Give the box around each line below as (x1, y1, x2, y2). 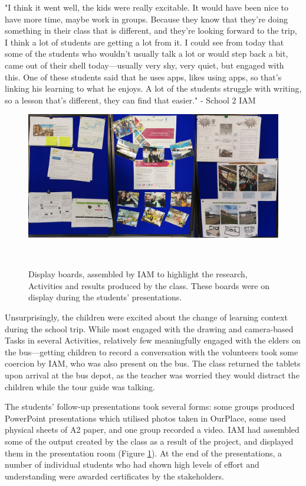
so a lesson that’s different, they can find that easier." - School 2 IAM (5, 93, 256, 106)
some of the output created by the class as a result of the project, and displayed (5, 435, 294, 447)
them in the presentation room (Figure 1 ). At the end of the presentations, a (5, 446, 282, 459)
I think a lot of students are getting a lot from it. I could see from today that (5, 35, 284, 48)
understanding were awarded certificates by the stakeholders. (5, 469, 224, 482)
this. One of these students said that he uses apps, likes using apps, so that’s (5, 70, 282, 83)
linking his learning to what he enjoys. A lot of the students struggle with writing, (5, 82, 302, 95)
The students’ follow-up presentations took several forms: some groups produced (5, 400, 295, 413)
